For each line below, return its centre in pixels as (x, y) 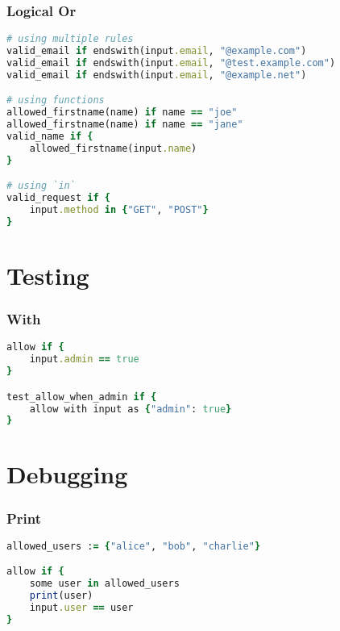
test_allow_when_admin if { (82, 397)
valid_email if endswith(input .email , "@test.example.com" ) (171, 63)
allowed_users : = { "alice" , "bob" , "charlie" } (134, 546)
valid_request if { (58, 198)
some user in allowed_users (104, 584)
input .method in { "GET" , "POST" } (119, 210)
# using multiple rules (70, 39)
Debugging (67, 474)
